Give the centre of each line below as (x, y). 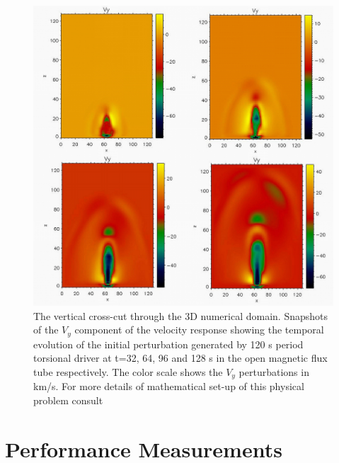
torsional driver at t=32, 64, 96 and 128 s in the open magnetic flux (180, 358)
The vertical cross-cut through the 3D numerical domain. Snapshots (180, 315)
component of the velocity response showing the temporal (199, 330)
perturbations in (274, 371)
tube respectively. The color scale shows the (128, 371)
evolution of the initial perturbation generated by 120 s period (168, 344)
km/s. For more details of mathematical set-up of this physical (169, 386)
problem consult (68, 400)
